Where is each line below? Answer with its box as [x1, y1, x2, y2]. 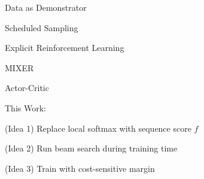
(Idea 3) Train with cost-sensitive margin [5, 162, 155, 174]
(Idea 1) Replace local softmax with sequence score [5, 122, 191, 134]
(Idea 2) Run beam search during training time [5, 142, 178, 154]
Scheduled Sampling [5, 21, 78, 34]
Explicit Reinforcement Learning [5, 41, 124, 54]
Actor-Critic [5, 81, 49, 94]
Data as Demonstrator [5, 1, 87, 13]
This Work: [5, 101, 46, 114]
